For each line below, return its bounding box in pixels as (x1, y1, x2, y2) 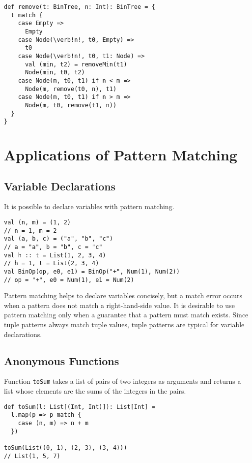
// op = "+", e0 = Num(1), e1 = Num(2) (4, 276, 134, 283)
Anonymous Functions (4, 353, 119, 368)
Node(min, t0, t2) (25, 69, 85, 76)
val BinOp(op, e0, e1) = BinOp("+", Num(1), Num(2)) (4, 268, 180, 275)
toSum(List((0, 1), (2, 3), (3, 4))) (4, 444, 127, 451)
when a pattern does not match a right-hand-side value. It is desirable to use (4, 300, 235, 310)
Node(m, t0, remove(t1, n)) (25, 101, 117, 109)
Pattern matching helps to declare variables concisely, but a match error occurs (4, 290, 242, 301)
